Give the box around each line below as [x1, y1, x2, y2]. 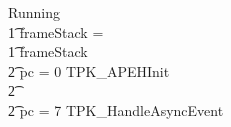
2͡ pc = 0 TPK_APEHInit [8, 60, 170, 81]
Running [8, 2, 60, 22]
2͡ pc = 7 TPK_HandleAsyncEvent [8, 99, 224, 120]
